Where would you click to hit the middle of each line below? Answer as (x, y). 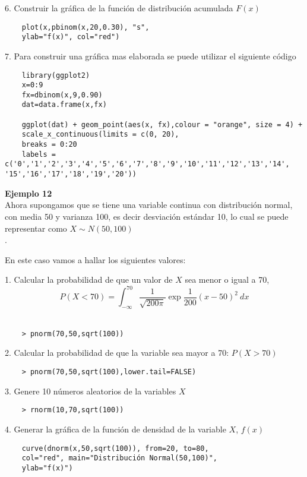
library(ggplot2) (56, 75)
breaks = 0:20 (49, 145)
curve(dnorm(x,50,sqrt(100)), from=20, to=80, (115, 448)
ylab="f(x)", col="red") (71, 37)
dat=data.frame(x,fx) (64, 105)
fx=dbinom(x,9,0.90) (62, 95)
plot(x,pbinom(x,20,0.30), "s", (86, 27)
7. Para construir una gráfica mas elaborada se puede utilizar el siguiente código (151, 56)
